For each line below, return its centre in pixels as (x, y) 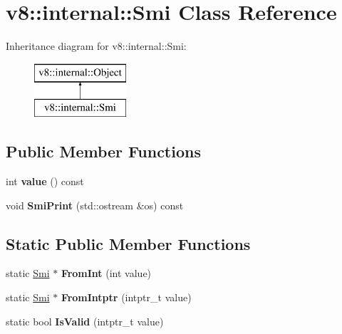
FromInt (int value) (106, 273)
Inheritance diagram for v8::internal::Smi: (96, 46)
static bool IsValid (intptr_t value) (85, 321)
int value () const (45, 181)
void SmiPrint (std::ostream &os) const (95, 205)
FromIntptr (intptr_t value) (126, 297)
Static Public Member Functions (128, 243)
